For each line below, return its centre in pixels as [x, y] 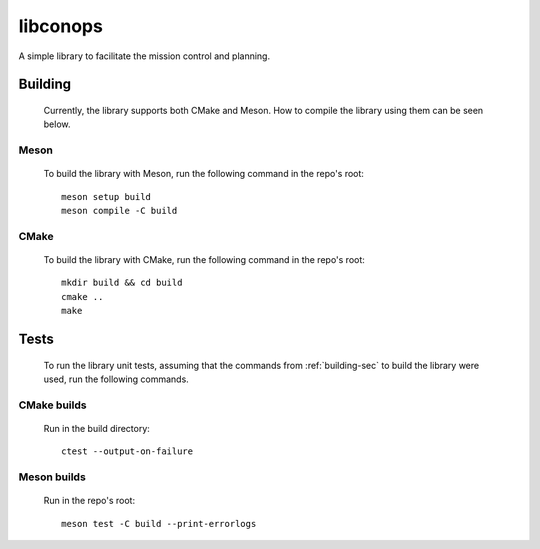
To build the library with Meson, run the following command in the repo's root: [204, 174]
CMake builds [52, 405]
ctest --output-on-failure [127, 451]
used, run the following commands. [116, 379]
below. [57, 124]
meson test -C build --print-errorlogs [159, 523]
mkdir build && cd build [122, 283]
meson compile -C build [119, 211]
